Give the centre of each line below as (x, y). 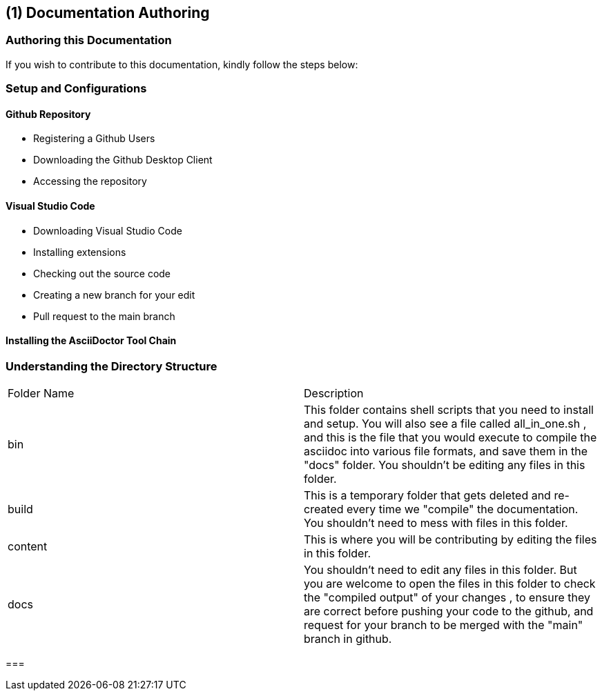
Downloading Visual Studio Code (108, 230)
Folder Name (41, 394)
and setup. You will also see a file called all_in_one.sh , (445, 424)
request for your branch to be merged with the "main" (444, 625)
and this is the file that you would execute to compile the (450, 438)
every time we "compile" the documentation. (463, 509)
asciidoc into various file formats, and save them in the (446, 451)
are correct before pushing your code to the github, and (449, 612)
